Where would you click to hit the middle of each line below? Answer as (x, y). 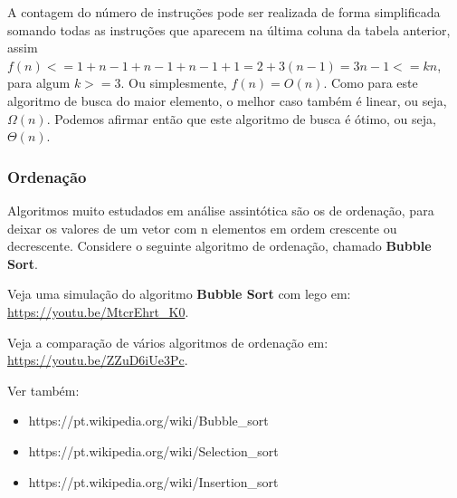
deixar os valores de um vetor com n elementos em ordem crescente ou (202, 228)
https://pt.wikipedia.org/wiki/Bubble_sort (148, 421)
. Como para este (371, 83)
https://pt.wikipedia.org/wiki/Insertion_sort (153, 481)
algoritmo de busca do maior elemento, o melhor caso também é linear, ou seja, (227, 100)
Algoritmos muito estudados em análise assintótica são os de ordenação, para (221, 210)
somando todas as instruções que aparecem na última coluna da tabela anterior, (229, 29)
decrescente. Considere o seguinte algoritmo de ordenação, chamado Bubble (219, 246)
